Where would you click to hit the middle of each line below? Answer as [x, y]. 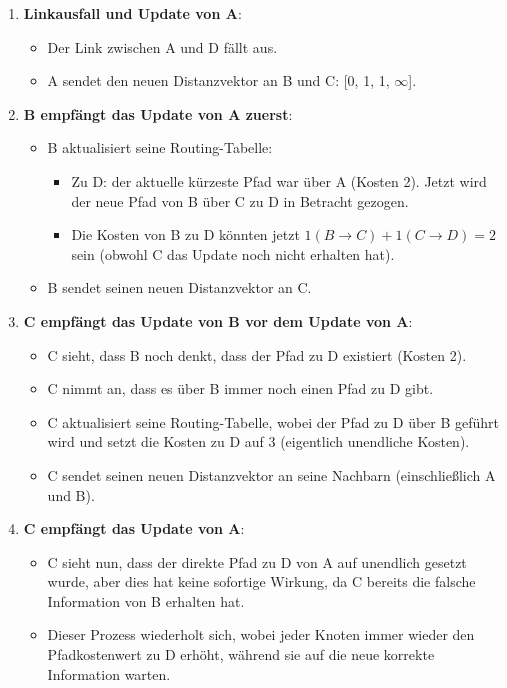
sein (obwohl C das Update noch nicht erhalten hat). [233, 253]
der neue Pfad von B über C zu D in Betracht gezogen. [240, 200]
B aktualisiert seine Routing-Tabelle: [160, 147]
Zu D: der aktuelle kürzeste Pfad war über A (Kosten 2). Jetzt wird [279, 180]
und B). [71, 494]
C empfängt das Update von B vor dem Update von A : [218, 320]
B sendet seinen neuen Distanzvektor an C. [179, 287]
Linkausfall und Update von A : [132, 13]
